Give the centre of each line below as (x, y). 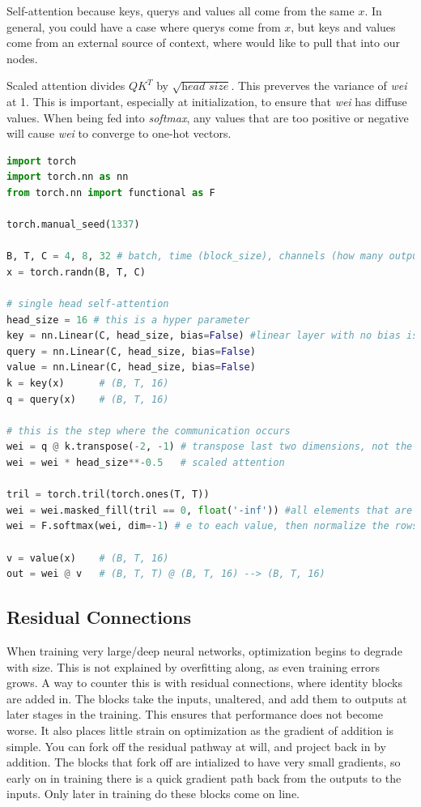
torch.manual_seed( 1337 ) (73, 225)
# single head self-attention (88, 304)
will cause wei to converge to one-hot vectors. (119, 133)
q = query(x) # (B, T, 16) (88, 399)
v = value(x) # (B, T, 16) (88, 558)
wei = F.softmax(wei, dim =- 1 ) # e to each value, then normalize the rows (213, 526)
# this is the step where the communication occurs (149, 431)
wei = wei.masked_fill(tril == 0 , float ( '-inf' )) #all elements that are (210, 510)
